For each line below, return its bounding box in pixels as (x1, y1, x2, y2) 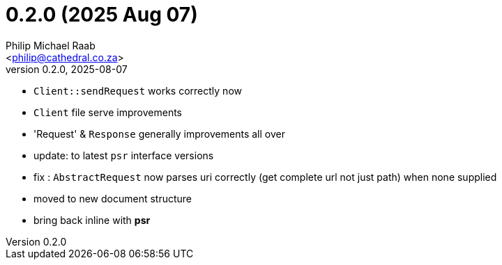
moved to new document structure (33, 192, 192, 204)
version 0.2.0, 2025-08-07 (6, 63, 128, 75)
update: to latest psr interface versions (33, 149, 214, 161)
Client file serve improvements (33, 106, 182, 118)
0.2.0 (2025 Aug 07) (6, 3, 198, 26)
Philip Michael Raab (6, 39, 96, 51)
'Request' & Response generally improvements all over (33, 127, 285, 140)
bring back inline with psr (33, 214, 151, 226)
